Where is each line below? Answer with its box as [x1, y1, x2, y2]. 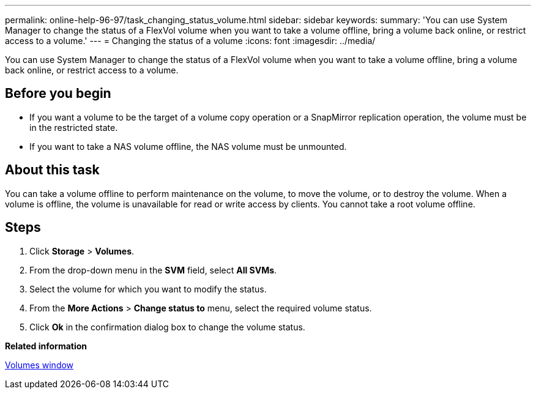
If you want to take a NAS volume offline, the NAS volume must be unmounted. [29, 141, 347, 152]
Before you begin [5, 86, 111, 102]
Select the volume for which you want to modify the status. [29, 283, 267, 294]
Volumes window [5, 359, 74, 370]
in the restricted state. [29, 122, 118, 133]
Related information [5, 340, 87, 351]
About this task [5, 162, 100, 178]
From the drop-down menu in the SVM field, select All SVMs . [29, 264, 277, 275]
